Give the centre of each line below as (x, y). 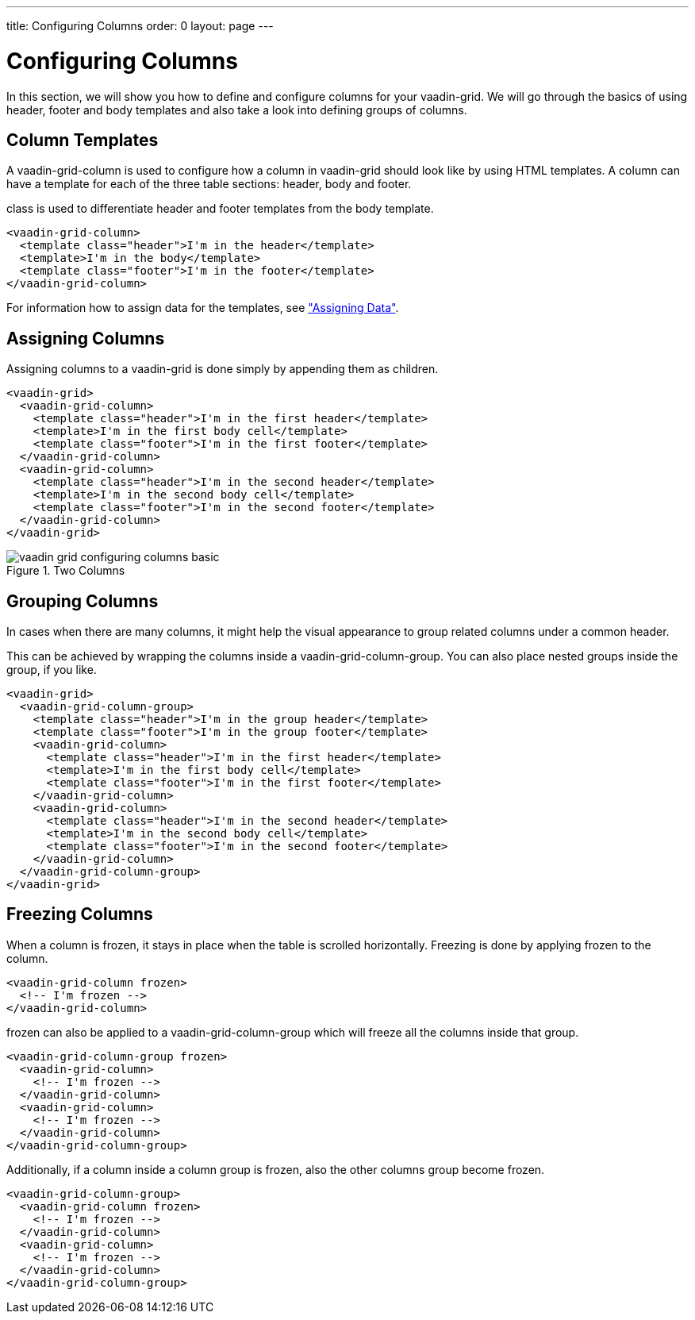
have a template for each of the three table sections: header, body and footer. (209, 184)
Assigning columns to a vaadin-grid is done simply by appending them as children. (223, 369)
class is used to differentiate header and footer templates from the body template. (220, 209)
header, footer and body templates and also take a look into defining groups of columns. (237, 110)
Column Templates (83, 140)
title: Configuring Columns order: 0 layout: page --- (140, 26)
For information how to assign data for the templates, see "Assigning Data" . (203, 308)
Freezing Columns (80, 914)
